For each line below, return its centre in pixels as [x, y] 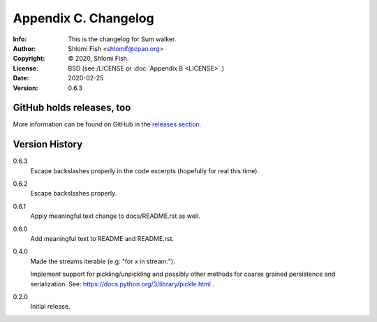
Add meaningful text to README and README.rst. [102, 239]
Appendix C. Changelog [83, 18]
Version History [48, 144]
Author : [24, 48]
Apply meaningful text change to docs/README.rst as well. [115, 216]
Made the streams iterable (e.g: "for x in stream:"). [103, 261]
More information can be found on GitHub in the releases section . [107, 124]
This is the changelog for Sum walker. [122, 39]
